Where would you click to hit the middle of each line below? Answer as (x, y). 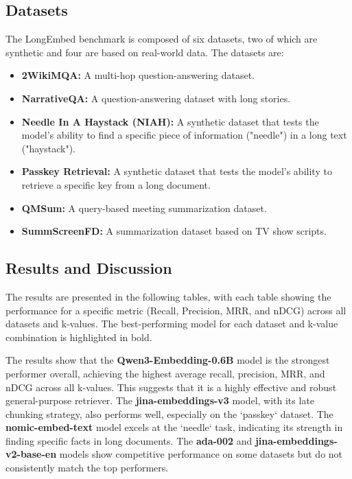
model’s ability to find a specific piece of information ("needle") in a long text (184, 135)
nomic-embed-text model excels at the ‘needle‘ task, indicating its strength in (174, 427)
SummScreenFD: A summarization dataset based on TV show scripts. (174, 231)
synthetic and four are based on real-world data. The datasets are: (145, 52)
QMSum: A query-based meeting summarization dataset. (144, 208)
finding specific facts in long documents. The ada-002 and (129, 440)
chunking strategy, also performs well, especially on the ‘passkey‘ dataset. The (169, 413)
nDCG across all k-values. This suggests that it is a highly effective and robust (171, 387)
